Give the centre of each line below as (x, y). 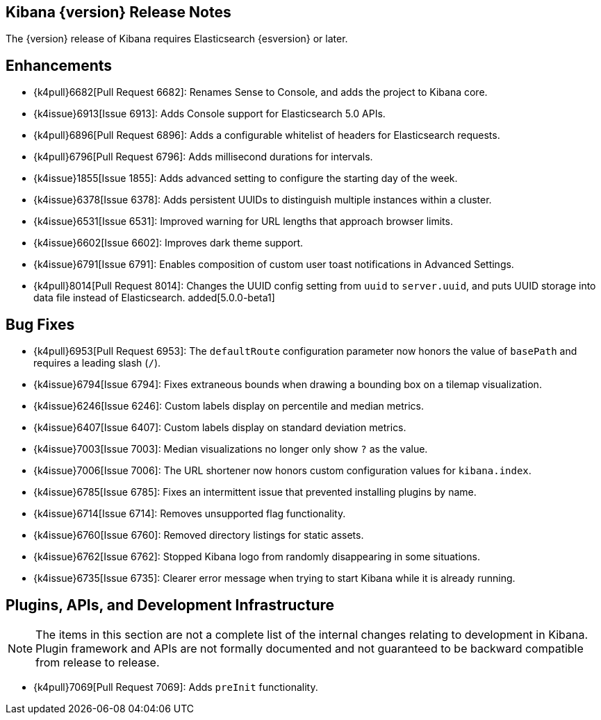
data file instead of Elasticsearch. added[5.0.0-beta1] (154, 298)
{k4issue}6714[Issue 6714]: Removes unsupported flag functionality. (190, 514)
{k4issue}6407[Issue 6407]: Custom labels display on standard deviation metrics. (220, 428)
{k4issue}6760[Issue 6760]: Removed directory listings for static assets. (199, 535)
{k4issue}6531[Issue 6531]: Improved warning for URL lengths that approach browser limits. (243, 221)
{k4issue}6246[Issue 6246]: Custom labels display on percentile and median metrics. (229, 406)
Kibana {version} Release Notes (118, 12)
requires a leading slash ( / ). (97, 363)
